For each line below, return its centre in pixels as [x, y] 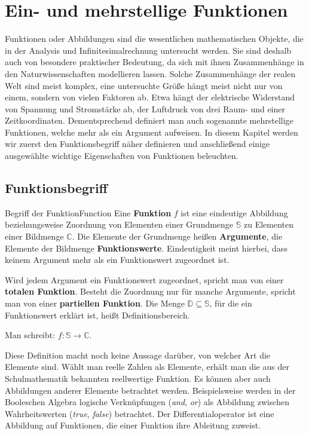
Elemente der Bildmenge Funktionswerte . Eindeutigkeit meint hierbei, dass [146, 248]
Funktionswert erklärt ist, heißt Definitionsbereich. [97, 315]
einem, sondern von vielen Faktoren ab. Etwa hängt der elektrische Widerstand [150, 97]
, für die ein [231, 303]
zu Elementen [268, 224]
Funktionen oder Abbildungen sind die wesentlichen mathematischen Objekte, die [154, 39]
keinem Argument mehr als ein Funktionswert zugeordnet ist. [117, 260]
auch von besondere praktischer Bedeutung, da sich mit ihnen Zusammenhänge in [154, 62]
